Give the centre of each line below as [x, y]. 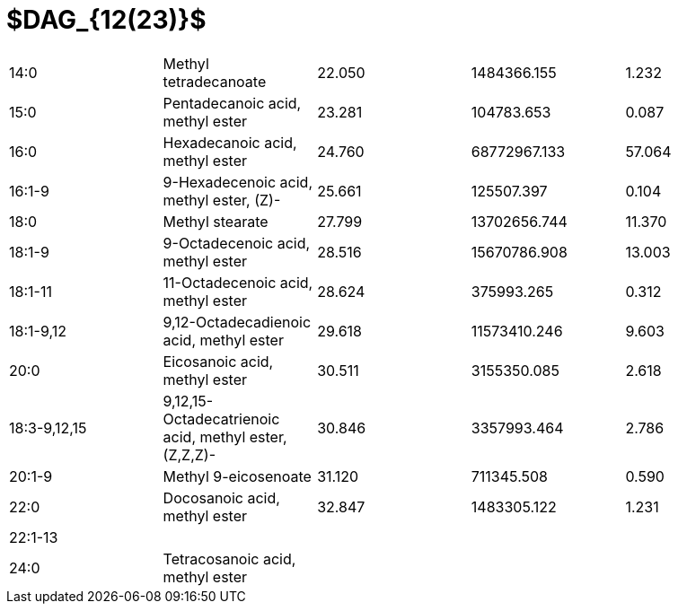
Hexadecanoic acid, [230, 142]
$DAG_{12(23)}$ [106, 20]
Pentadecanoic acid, [232, 103]
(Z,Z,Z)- [189, 454]
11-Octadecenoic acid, [238, 282]
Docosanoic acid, [221, 498]
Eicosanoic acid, [218, 361]
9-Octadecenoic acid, [237, 243]
